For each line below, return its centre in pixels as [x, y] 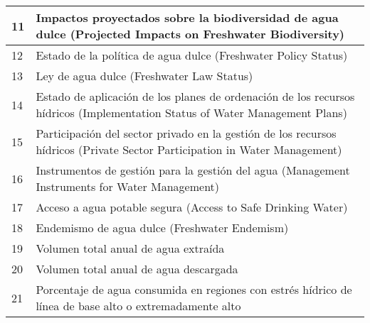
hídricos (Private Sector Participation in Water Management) [189, 149]
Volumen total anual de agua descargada [137, 269]
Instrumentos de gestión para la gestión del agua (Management [193, 170]
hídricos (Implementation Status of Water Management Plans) [191, 113]
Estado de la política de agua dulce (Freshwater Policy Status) [192, 55]
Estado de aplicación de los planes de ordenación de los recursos [195, 96]
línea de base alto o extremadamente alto [138, 306]
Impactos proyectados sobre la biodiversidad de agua [187, 17]
